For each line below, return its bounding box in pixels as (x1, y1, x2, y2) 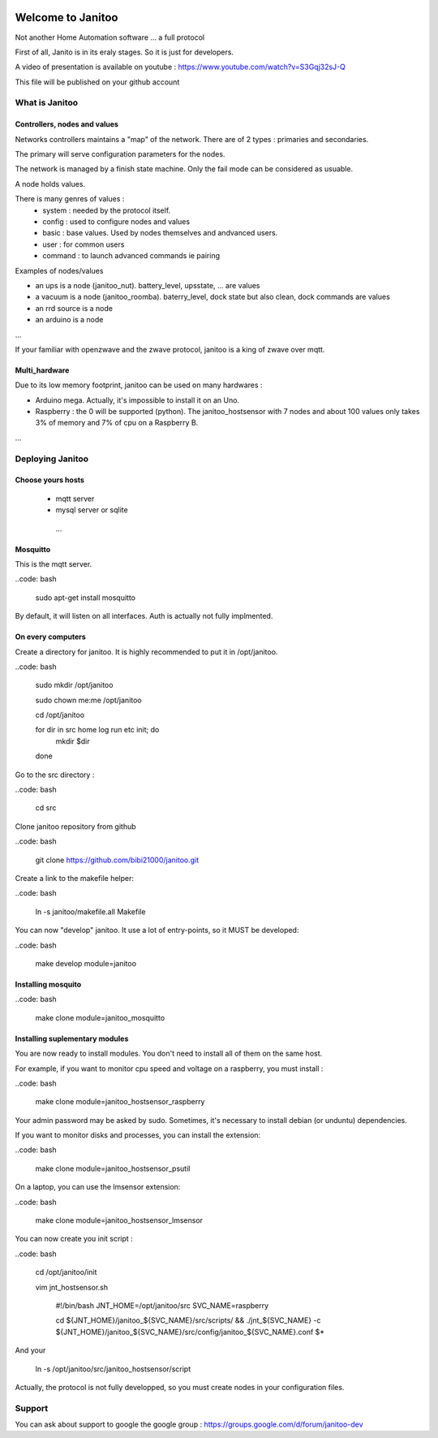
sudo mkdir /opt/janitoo (35, 680, 114, 690)
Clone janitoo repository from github (15, 821, 137, 831)
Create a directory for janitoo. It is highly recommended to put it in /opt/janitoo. (15, 646, 278, 657)
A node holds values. (15, 179, 85, 188)
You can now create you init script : (15, 1234, 133, 1244)
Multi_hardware (15, 365, 70, 375)
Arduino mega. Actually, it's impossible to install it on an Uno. (35, 395, 239, 405)
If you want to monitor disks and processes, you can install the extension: (15, 1130, 261, 1140)
